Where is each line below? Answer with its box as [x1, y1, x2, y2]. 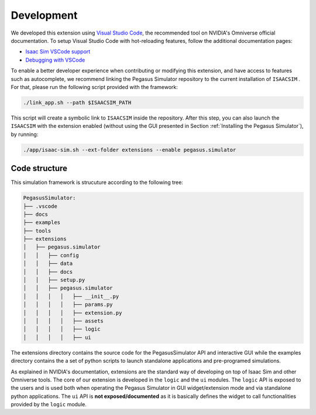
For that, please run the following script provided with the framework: [11, 83, 178, 90]
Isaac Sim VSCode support [25, 48, 91, 55]
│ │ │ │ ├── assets [23, 317, 104, 324]
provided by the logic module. [11, 401, 87, 408]
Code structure [11, 164, 67, 174]
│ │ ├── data [23, 260, 73, 267]
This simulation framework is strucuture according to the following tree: [11, 179, 184, 186]
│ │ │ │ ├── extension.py [23, 309, 122, 316]
